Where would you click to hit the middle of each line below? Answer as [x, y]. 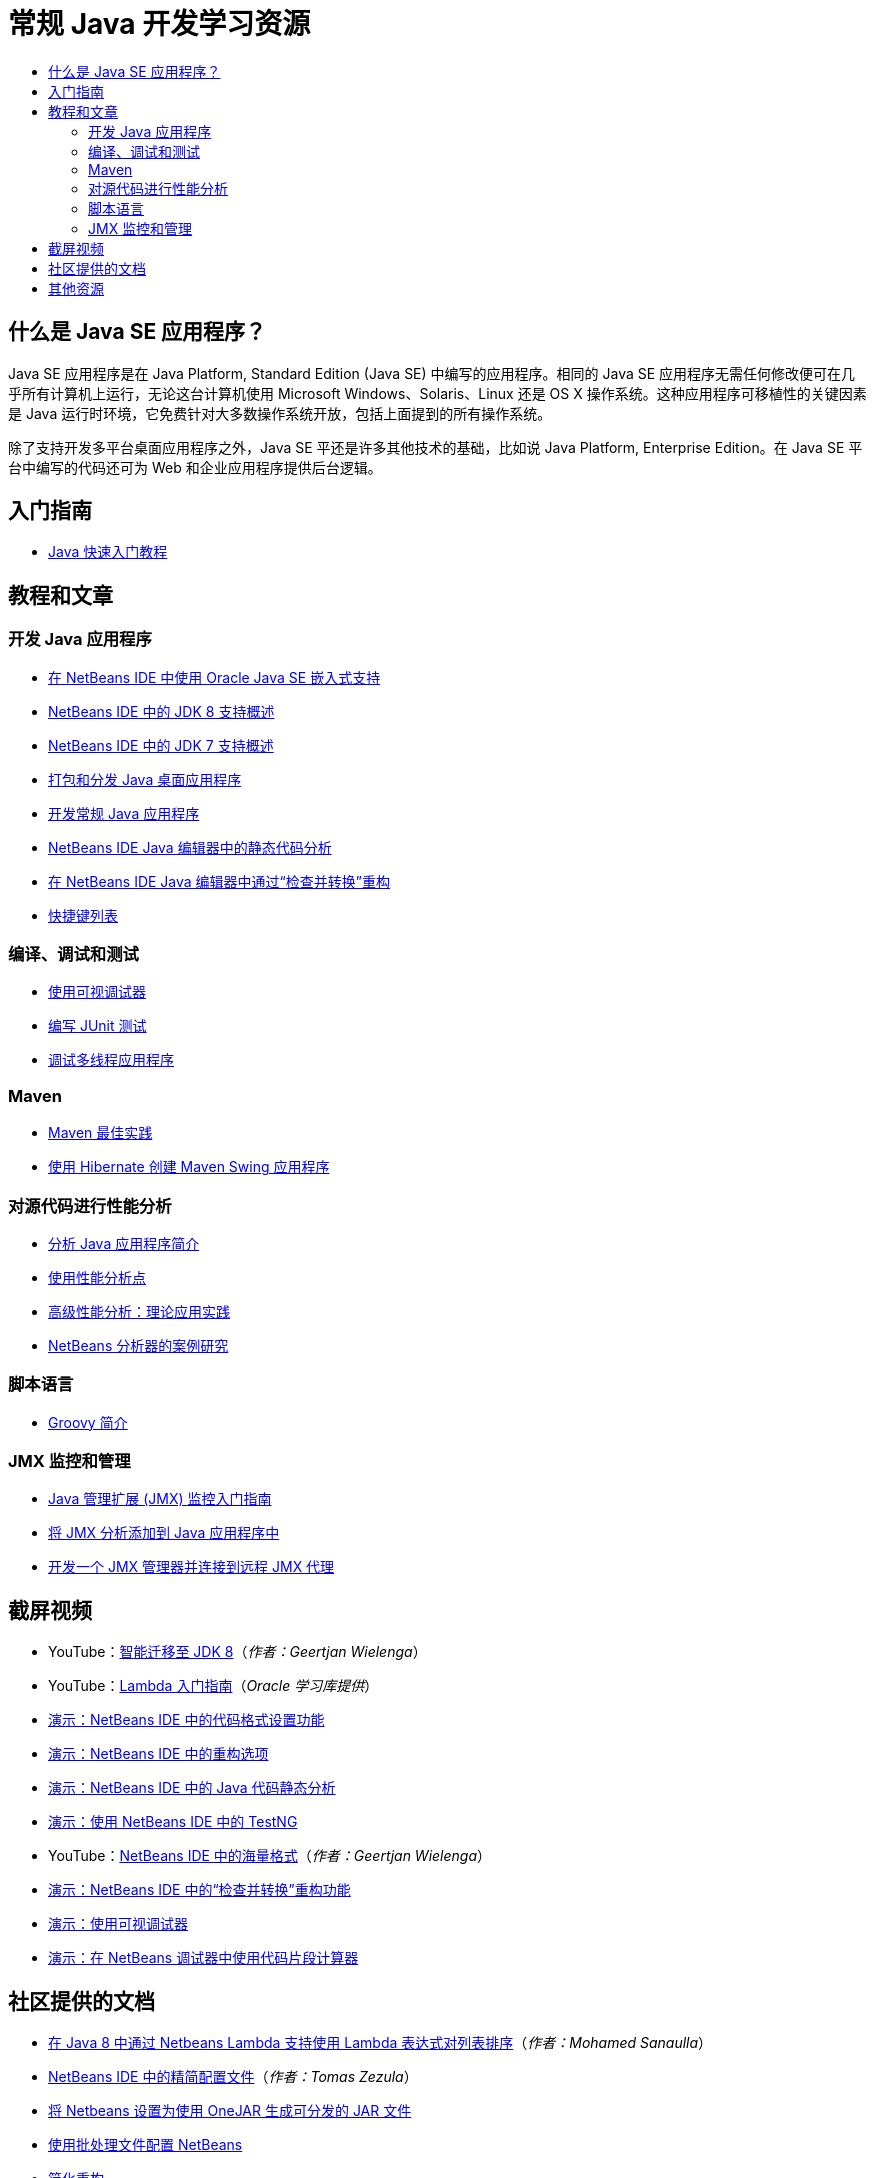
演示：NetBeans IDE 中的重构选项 [158, 1754]
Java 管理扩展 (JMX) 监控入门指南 [160, 1499]
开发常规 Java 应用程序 [124, 813]
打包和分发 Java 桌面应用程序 [145, 779]
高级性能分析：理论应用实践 [139, 1311]
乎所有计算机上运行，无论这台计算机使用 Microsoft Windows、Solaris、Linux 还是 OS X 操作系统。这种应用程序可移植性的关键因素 [437, 393]
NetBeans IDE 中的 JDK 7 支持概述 [161, 745]
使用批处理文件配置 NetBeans [145, 2145]
